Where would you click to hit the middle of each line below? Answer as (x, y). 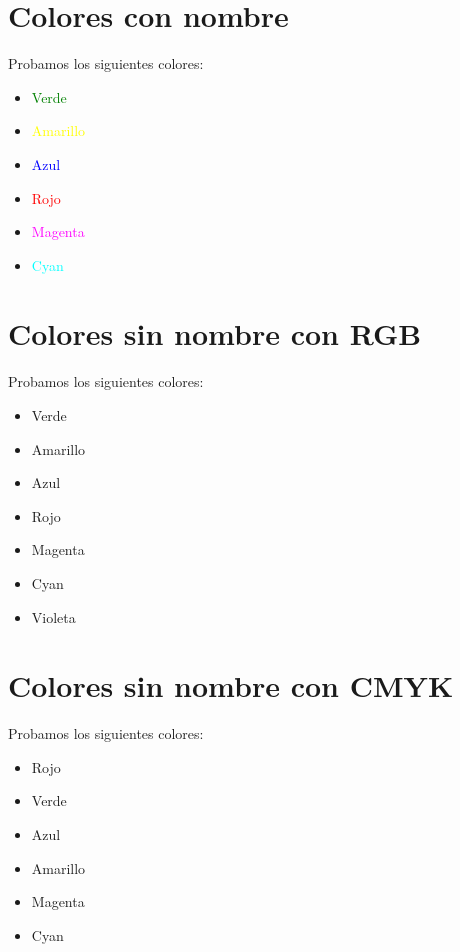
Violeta (53, 616)
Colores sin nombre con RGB (215, 333)
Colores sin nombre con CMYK (231, 685)
